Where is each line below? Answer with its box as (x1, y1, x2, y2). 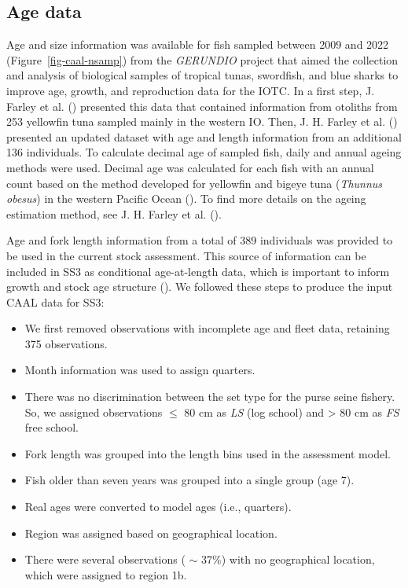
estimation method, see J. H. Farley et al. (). (6, 205, 222, 222)
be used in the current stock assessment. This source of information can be (6, 247, 366, 263)
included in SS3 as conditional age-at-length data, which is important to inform (6, 263, 390, 279)
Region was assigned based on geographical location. (24, 524, 278, 541)
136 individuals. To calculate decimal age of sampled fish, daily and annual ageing (6, 144, 402, 160)
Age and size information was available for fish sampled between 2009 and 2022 (6, 36, 389, 53)
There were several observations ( (24, 551, 186, 568)
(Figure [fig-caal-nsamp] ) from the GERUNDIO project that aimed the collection (6, 51, 399, 68)
